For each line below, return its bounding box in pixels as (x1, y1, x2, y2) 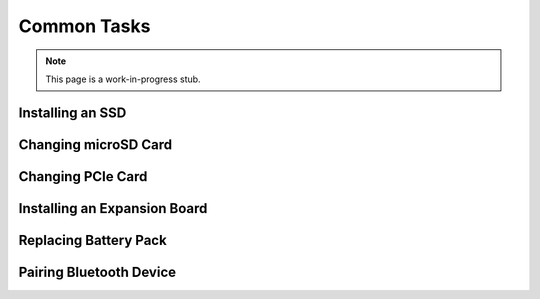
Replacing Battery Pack (18, 231, 167, 249)
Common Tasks (18, 15, 151, 37)
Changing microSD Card (18, 136, 173, 153)
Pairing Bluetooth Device (18, 263, 177, 280)
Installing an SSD (18, 104, 127, 121)
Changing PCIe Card (18, 168, 148, 185)
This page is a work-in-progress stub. (45, 73, 201, 85)
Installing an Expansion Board (18, 200, 208, 217)
